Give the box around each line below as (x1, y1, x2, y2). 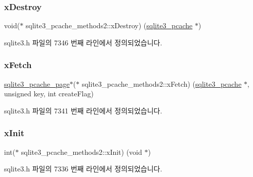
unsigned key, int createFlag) (4, 88, 94, 99)
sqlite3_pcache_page (4, 78, 70, 89)
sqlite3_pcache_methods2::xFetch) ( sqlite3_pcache (81, 78, 242, 89)
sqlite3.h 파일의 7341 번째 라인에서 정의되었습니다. (4, 105, 162, 115)
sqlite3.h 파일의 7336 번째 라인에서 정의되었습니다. (4, 163, 162, 174)
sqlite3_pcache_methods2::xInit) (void (21, 146, 142, 157)
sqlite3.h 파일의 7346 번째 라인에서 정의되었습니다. (4, 37, 162, 47)
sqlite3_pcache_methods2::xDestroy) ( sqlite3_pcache (25, 20, 193, 31)
